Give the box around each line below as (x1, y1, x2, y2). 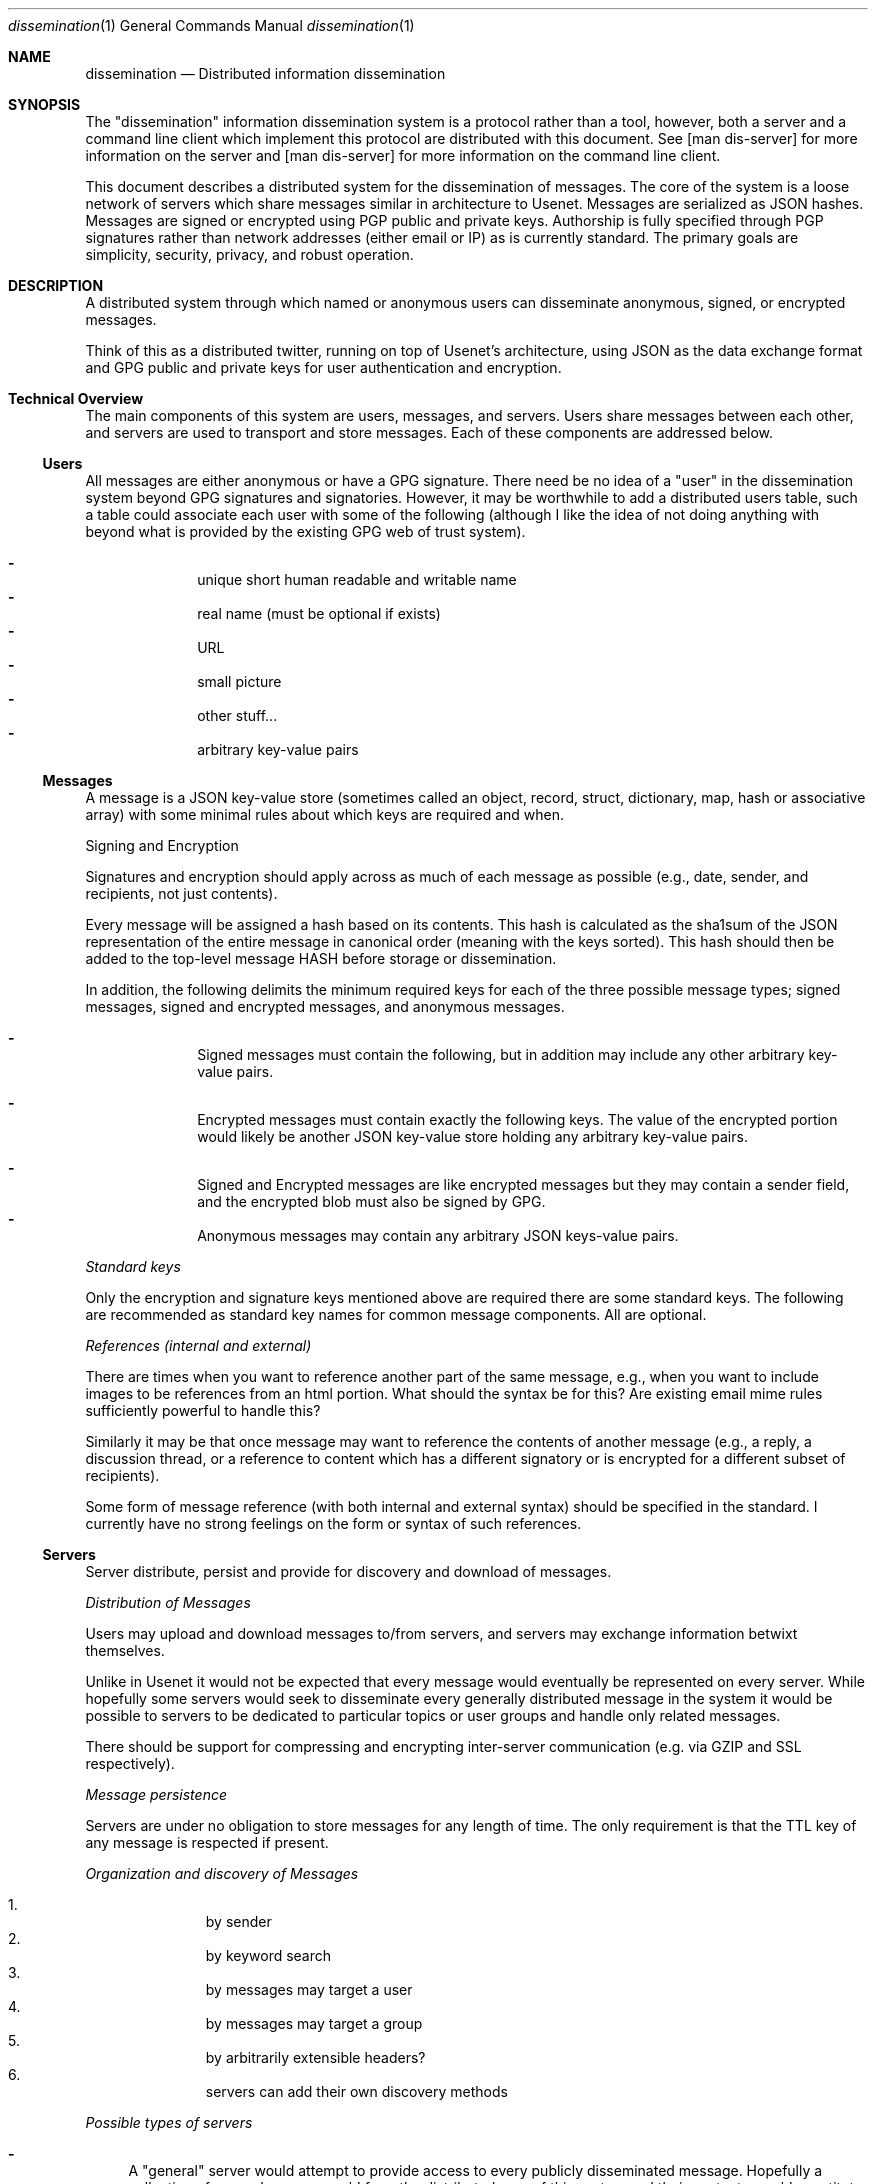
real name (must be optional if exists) (197, 605, 441, 622)
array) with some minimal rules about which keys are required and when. (85, 806, 564, 823)
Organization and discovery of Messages (85, 1865, 359, 1882)
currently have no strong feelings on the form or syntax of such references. (85, 1515, 582, 1532)
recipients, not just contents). (85, 885, 278, 902)
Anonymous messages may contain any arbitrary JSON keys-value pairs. (197, 1227, 679, 1244)
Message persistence (85, 1786, 227, 1803)
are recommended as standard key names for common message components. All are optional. (85, 1306, 707, 1323)
